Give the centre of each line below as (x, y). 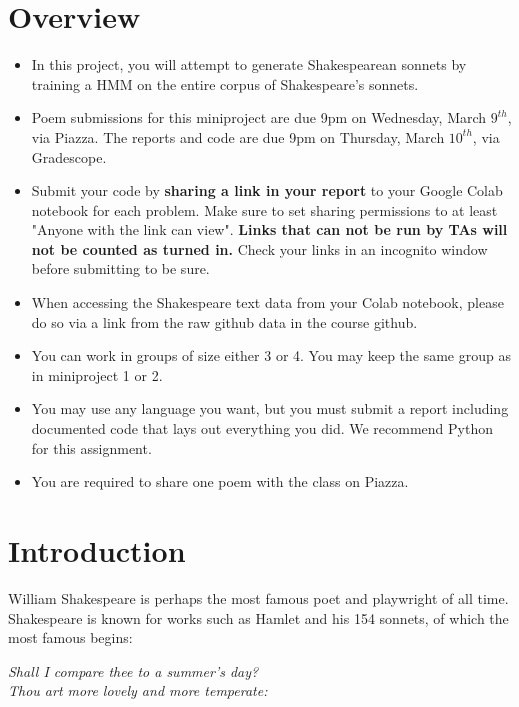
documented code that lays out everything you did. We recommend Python (262, 428)
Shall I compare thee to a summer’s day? (133, 670)
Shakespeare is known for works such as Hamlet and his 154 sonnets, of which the (258, 617)
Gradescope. (69, 156)
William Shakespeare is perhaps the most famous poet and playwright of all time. (258, 597)
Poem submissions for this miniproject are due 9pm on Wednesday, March (259, 117)
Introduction (97, 550)
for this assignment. (91, 447)
